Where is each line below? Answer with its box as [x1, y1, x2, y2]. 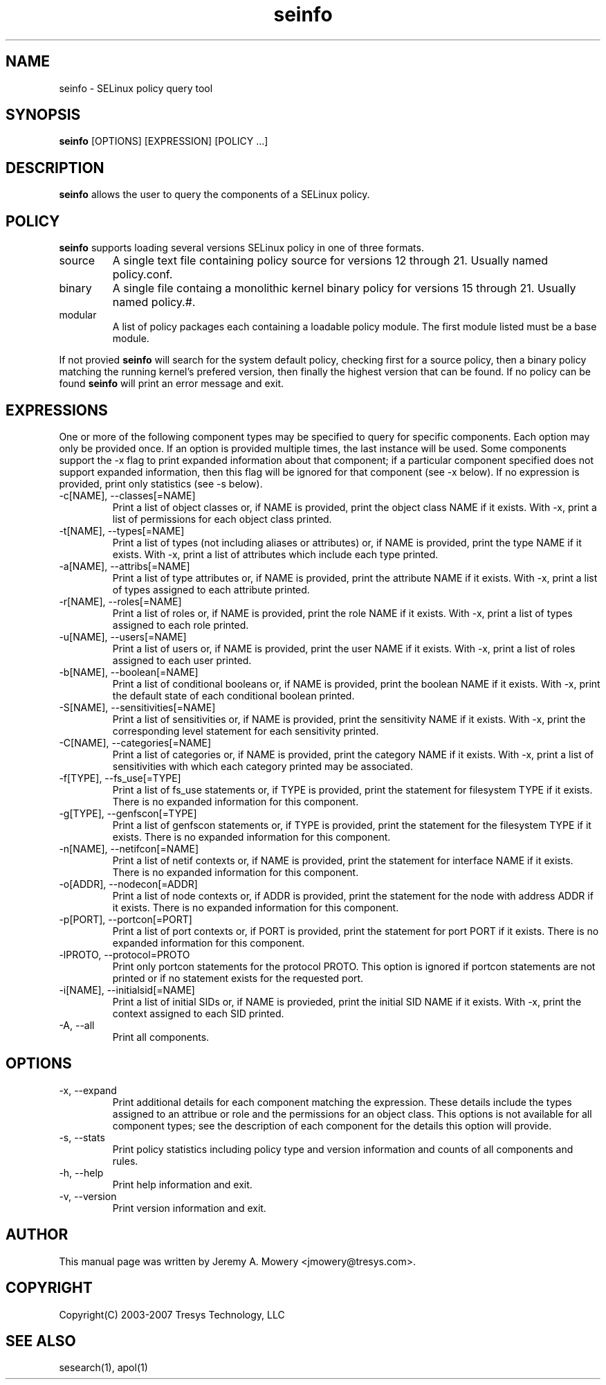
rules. [112, 1154, 138, 1167]
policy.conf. [112, 267, 173, 282]
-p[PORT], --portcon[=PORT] [59, 913, 192, 925]
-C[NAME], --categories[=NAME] [59, 736, 212, 749]
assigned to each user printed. [112, 654, 252, 666]
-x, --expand [59, 1084, 117, 1096]
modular [59, 309, 97, 321]
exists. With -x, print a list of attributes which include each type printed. [112, 548, 439, 560]
